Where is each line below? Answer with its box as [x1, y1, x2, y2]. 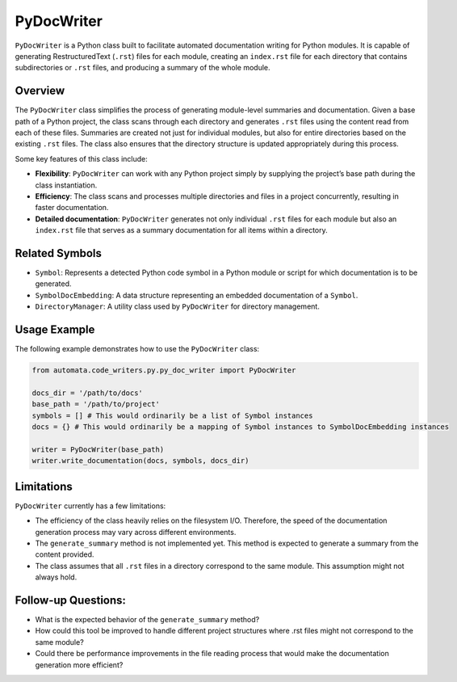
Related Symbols [15, 246, 103, 260]
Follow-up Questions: [15, 593, 127, 607]
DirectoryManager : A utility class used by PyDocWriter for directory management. [35, 301, 321, 311]
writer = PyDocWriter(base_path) [31, 444, 165, 454]
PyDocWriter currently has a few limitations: [15, 501, 166, 511]
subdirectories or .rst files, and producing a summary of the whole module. [15, 63, 270, 73]
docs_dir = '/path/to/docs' [31, 388, 143, 398]
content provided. [35, 549, 94, 559]
